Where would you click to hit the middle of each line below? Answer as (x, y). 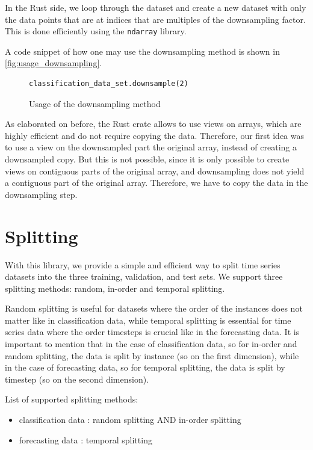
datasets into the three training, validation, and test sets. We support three (144, 276)
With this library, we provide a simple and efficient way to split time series (143, 264)
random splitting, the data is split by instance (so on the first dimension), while (152, 355)
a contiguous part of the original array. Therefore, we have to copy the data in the (156, 183)
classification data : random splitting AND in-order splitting (130, 420)
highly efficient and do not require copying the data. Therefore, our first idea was (155, 135)
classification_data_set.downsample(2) (109, 84)
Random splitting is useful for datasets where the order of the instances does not (154, 308)
